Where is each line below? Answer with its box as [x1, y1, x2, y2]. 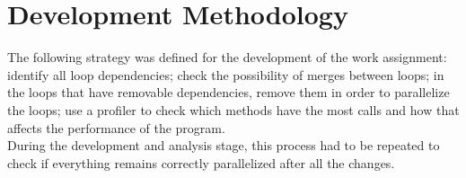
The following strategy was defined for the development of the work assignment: [7, 48, 447, 67]
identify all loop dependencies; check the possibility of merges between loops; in [7, 65, 444, 84]
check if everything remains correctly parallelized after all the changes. [7, 153, 395, 172]
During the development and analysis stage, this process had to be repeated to [7, 136, 440, 155]
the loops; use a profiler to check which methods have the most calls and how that [7, 100, 460, 119]
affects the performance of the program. [7, 118, 225, 137]
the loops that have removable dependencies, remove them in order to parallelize [7, 83, 450, 102]
